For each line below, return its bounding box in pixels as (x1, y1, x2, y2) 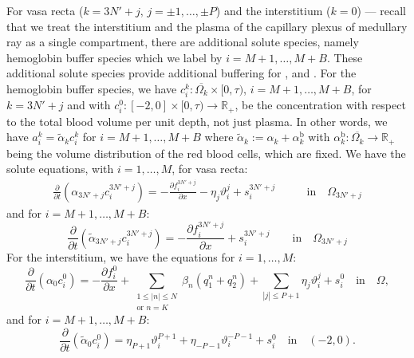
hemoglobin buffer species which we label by (6, 49, 223, 65)
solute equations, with (6, 160, 114, 177)
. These (326, 49, 363, 65)
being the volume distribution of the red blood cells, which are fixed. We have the (6, 144, 406, 161)
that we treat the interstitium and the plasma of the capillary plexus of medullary (6, 18, 408, 34)
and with (67, 96, 111, 113)
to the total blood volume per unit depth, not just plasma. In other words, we (6, 112, 388, 129)
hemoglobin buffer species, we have (6, 80, 177, 96)
